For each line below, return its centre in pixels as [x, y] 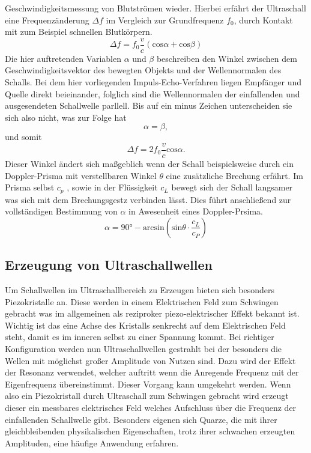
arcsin [153, 227]
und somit [23, 137]
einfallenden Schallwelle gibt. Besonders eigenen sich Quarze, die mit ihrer [141, 419]
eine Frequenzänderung [47, 20]
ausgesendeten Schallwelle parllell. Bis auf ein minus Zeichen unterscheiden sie [149, 105]
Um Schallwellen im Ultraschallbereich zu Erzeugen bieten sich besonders [140, 290]
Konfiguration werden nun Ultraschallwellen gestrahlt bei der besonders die [143, 349]
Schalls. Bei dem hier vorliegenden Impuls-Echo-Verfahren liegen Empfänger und [153, 82]
